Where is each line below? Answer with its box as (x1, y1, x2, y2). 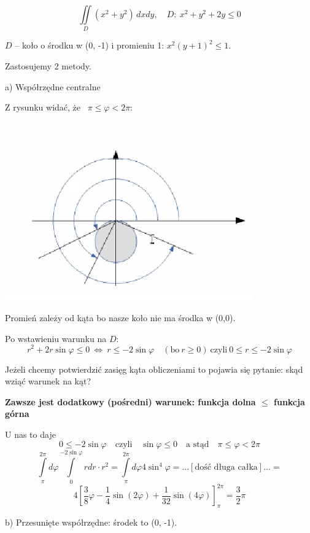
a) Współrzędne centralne (5, 80, 101, 93)
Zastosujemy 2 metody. (5, 59, 91, 72)
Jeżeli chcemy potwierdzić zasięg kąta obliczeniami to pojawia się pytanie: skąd (5, 362, 303, 375)
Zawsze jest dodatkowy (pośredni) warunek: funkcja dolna (5, 395, 256, 408)
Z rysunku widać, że (5, 101, 81, 114)
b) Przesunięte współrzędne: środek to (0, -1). (5, 515, 177, 528)
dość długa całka (195, 463, 258, 472)
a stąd (186, 440, 209, 449)
